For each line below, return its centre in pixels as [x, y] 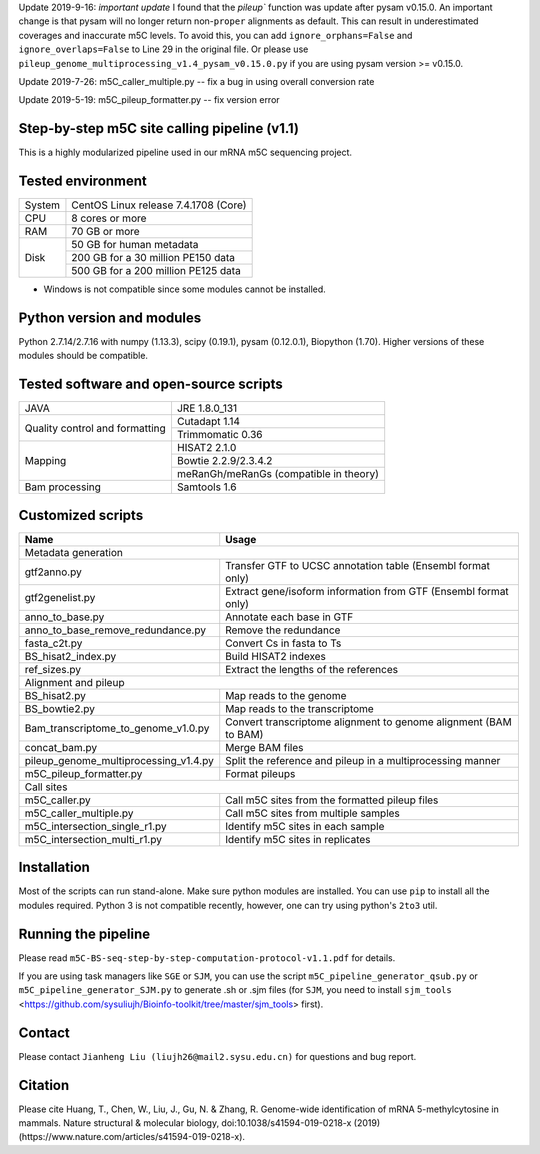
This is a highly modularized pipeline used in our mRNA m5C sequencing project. [185, 152]
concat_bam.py [61, 747]
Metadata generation [74, 552]
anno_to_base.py [64, 617]
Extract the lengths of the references [312, 669]
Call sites [46, 787]
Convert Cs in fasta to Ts [283, 643]
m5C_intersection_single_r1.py [95, 826]
